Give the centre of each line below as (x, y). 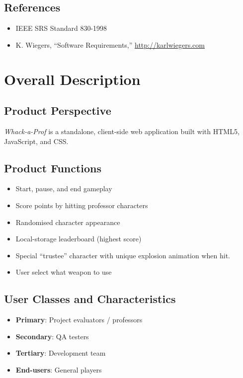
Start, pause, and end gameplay (64, 189)
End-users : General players (59, 369)
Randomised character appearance (68, 222)
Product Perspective (58, 111)
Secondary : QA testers (52, 336)
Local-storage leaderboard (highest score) (79, 239)
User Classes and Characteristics (90, 299)
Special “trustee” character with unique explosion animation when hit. (123, 255)
